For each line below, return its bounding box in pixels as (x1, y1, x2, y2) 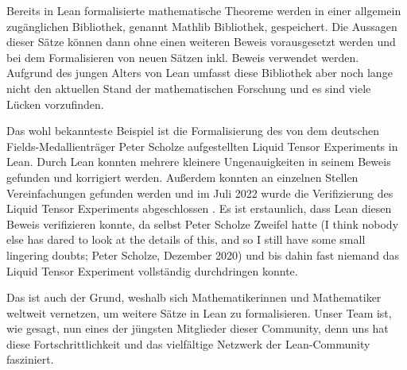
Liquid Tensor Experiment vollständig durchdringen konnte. (6, 262, 298, 279)
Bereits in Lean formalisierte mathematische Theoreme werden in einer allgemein (6, 2, 401, 18)
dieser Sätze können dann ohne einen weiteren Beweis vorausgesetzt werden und (6, 33, 396, 50)
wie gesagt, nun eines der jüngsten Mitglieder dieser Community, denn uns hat (6, 320, 389, 337)
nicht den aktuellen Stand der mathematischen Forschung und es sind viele (6, 79, 371, 96)
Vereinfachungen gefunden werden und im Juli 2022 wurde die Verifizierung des (6, 184, 393, 201)
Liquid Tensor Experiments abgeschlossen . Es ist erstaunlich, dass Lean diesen (6, 200, 392, 217)
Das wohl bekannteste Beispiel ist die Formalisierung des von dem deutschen (6, 122, 379, 139)
